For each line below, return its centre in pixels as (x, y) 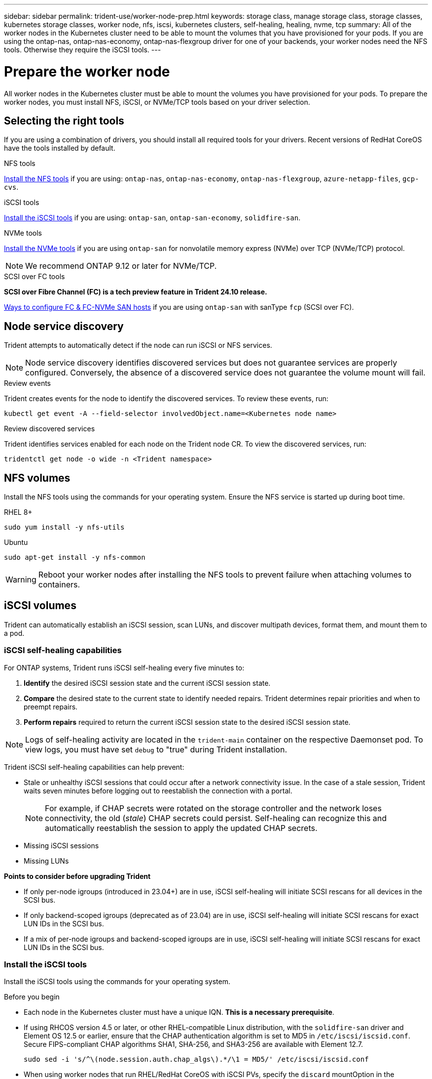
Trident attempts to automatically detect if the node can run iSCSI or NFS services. (138, 345)
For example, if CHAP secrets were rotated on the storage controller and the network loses (213, 808)
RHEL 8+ (18, 512)
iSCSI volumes (40, 606)
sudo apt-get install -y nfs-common (75, 558)
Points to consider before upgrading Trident (77, 876)
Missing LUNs (46, 861)
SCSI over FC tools (35, 277)
